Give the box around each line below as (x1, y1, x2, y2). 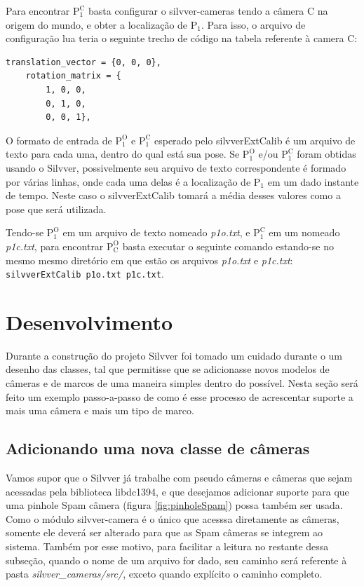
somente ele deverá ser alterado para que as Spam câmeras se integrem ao (6, 525, 323, 540)
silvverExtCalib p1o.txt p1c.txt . (6, 266, 164, 281)
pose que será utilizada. (6, 201, 107, 216)
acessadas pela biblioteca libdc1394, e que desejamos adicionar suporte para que (6, 484, 349, 498)
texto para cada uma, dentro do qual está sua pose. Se (6, 146, 240, 161)
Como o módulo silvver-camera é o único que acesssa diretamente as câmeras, (6, 511, 339, 526)
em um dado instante (267, 174, 359, 189)
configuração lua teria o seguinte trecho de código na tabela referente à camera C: (6, 31, 358, 46)
